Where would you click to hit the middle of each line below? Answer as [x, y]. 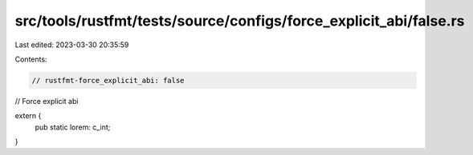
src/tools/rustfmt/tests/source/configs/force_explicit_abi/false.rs [240, 21]
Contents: [31, 59]
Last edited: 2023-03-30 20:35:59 [72, 45]
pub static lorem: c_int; [73, 127]
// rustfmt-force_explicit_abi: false [108, 80]
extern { [28, 116]
